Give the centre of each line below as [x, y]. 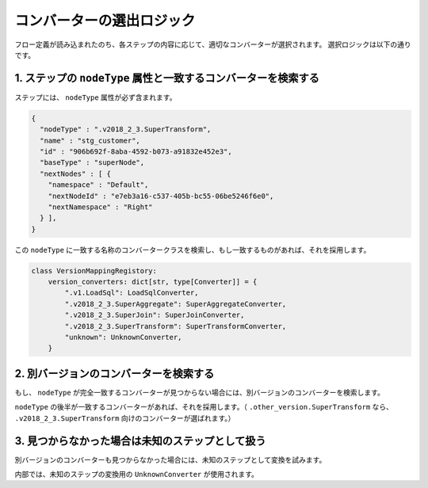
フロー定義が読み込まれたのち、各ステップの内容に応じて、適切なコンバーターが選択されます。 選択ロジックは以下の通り [213, 44]
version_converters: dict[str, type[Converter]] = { [153, 282]
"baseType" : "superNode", [92, 163]
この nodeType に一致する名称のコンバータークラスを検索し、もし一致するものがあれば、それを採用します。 [193, 250]
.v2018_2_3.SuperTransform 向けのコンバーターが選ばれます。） [125, 418]
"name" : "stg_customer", [90, 140]
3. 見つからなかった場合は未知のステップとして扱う [140, 441]
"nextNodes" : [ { [75, 173]
